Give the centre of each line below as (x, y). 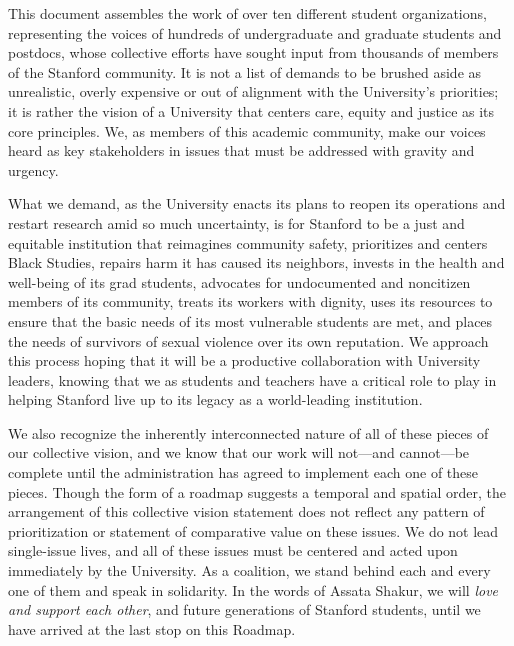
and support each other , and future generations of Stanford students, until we (244, 609)
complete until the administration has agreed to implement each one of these (243, 472)
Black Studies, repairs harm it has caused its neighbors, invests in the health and (256, 262)
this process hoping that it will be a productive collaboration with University (244, 360)
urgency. (33, 169)
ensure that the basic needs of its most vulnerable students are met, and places (250, 320)
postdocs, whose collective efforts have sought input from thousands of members (253, 52)
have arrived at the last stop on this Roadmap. (152, 628)
